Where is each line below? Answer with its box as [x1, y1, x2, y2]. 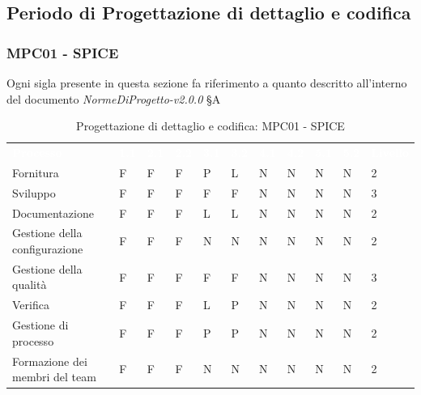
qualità [12, 276, 47, 293]
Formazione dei [12, 352, 87, 369]
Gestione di [12, 316, 69, 333]
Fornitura [12, 164, 59, 181]
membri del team [12, 368, 96, 385]
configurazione [12, 240, 83, 257]
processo [12, 332, 54, 349]
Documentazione [12, 204, 94, 221]
